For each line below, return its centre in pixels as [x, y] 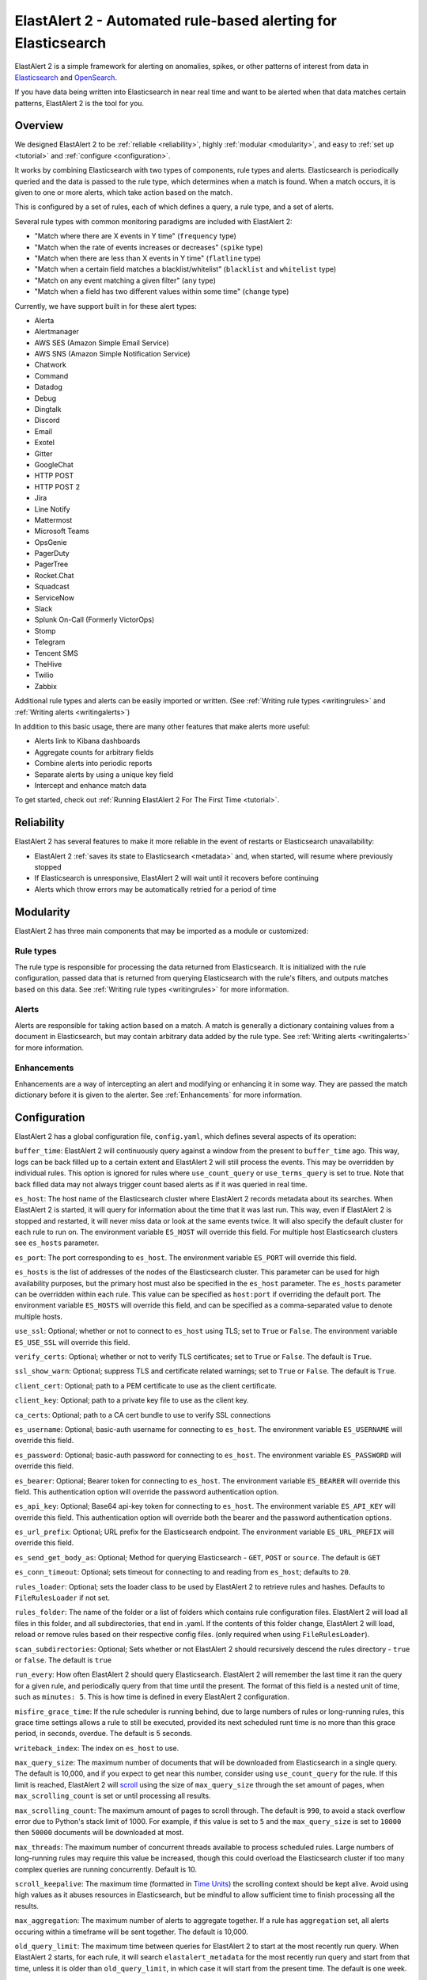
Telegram [50, 642]
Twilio [44, 675]
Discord [47, 421]
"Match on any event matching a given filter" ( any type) [125, 280]
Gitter [43, 453]
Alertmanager [57, 332]
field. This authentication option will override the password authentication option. [147, 1491]
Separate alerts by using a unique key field [104, 774]
